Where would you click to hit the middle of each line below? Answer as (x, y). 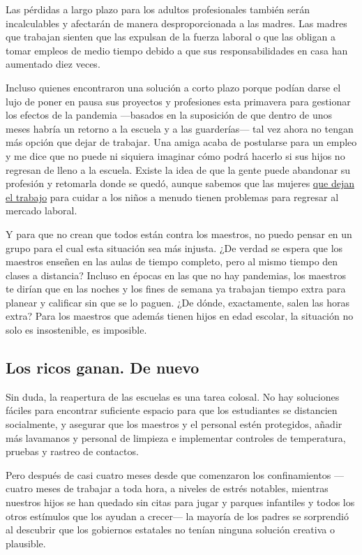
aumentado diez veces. (53, 64)
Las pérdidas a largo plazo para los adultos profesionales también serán (158, 9)
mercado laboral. (42, 210)
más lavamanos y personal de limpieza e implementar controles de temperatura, (176, 437)
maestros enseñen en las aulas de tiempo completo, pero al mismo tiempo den (172, 261)
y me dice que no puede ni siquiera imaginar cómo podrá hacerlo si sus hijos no (175, 155)
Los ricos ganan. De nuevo (103, 368)
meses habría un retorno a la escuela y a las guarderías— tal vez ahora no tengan (180, 128)
